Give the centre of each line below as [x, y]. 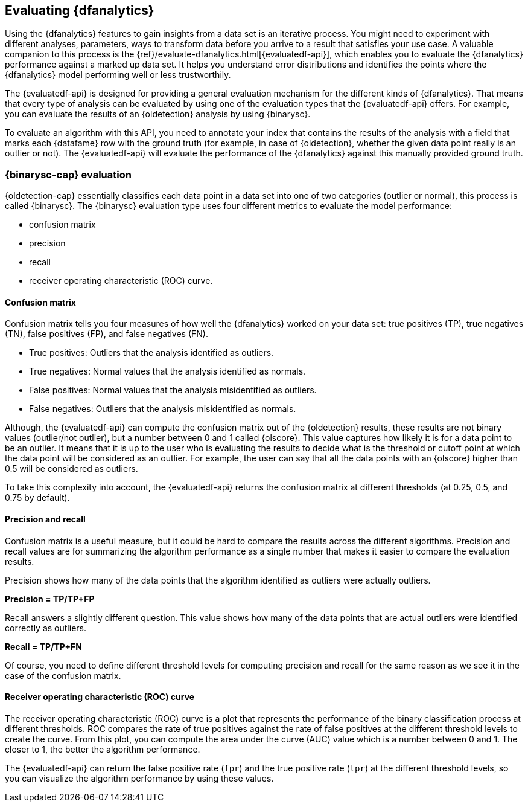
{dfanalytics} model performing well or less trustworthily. [118, 75]
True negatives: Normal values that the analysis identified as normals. [167, 371]
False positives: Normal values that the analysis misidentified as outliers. [173, 390]
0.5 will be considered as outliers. [72, 469]
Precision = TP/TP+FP [50, 599]
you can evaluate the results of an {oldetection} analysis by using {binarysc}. [158, 114]
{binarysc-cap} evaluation [68, 174]
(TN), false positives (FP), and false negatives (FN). [107, 334]
